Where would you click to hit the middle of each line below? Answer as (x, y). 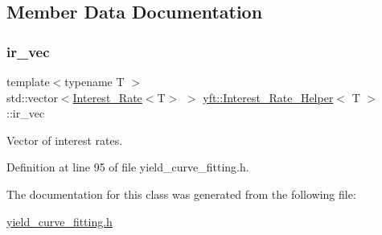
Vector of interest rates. (65, 140)
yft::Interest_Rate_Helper (268, 97)
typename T (94, 81)
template (28, 81)
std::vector (32, 97)
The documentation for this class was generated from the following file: (181, 194)
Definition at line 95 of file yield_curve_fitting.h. (128, 167)
